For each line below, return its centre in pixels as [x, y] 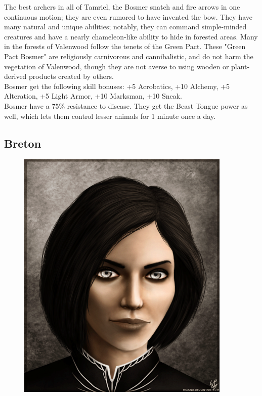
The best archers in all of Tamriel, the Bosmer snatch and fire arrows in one [122, 7]
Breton [23, 143]
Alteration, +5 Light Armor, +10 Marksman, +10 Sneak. [93, 96]
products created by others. [71, 76]
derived [15, 76]
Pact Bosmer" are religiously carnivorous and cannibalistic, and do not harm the [129, 56]
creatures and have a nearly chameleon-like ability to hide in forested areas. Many [131, 36]
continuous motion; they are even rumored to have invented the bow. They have [128, 16]
